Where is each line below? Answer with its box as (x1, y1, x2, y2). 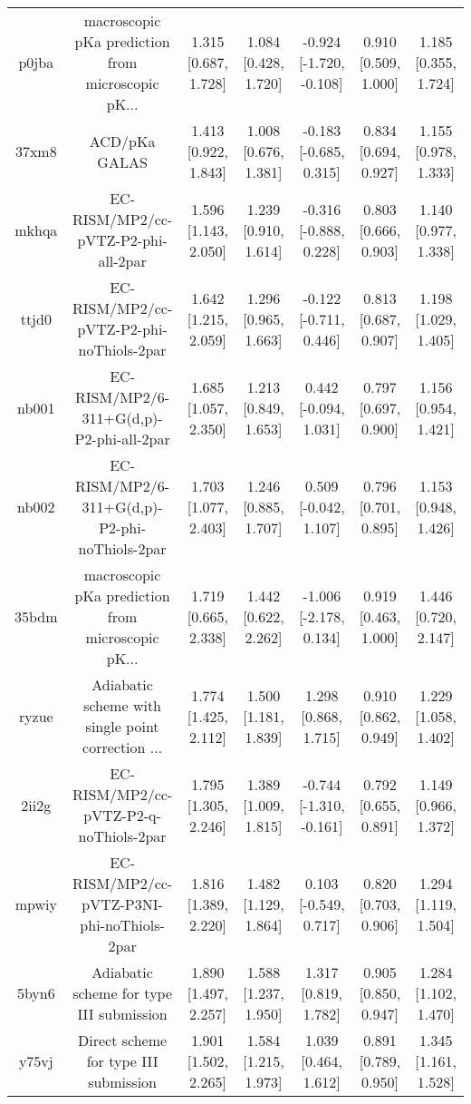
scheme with (83, 695, 161, 716)
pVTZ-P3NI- (82, 894, 163, 914)
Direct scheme (78, 1030, 168, 1050)
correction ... (82, 737, 163, 757)
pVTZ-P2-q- (83, 805, 161, 826)
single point (85, 716, 159, 737)
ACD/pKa (89, 130, 156, 151)
